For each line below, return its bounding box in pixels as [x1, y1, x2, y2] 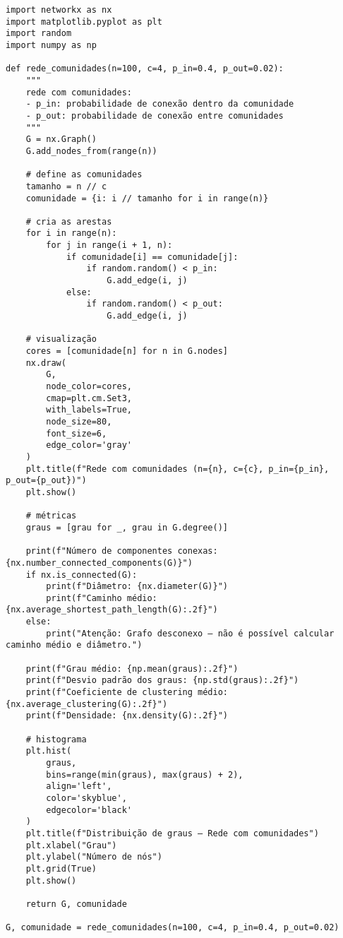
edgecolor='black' [46, 805, 132, 815]
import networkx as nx [6, 5, 112, 15]
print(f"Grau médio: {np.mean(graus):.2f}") [25, 663, 239, 674]
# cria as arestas [25, 216, 112, 227]
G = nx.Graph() [25, 134, 97, 145]
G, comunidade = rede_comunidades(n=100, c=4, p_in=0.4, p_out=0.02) [6, 922, 339, 933]
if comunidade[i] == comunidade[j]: [66, 251, 239, 262]
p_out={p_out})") [6, 475, 87, 486]
